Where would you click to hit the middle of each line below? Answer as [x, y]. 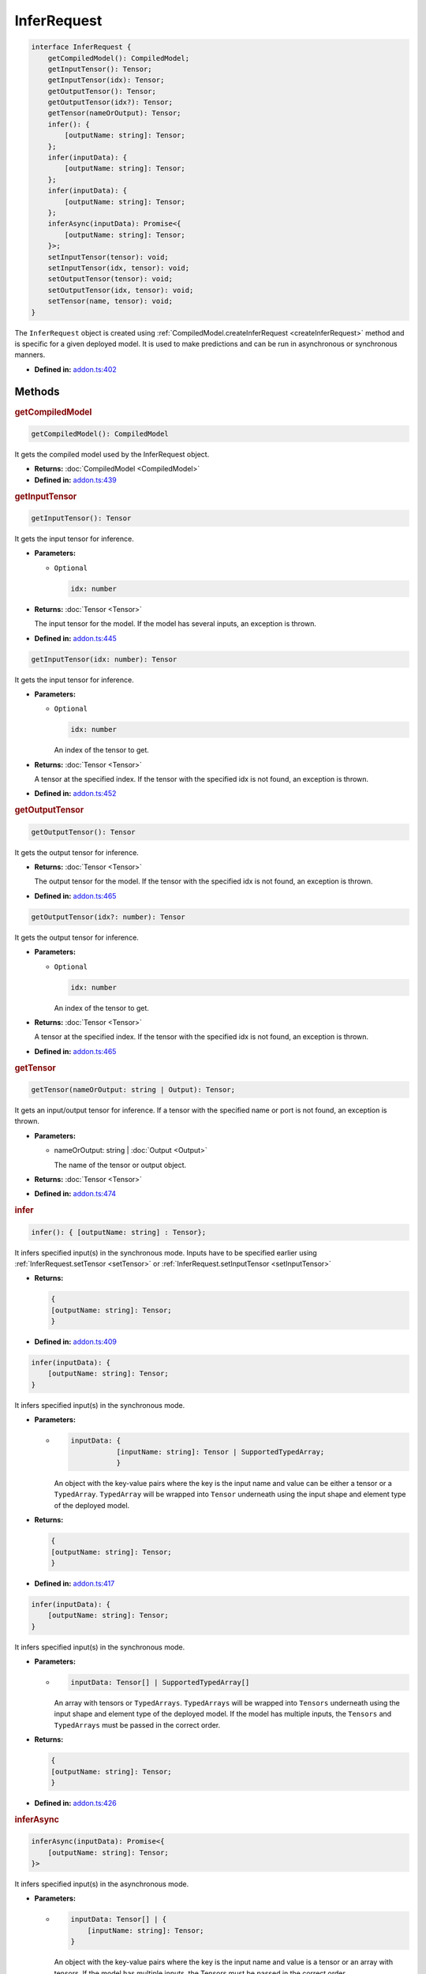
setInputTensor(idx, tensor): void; [118, 268]
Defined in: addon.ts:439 [76, 480]
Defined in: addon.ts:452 [75, 794]
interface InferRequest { [81, 47]
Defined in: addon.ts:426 [76, 1803]
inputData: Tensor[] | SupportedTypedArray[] [160, 1683]
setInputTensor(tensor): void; [108, 257]
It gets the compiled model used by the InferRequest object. [112, 455]
